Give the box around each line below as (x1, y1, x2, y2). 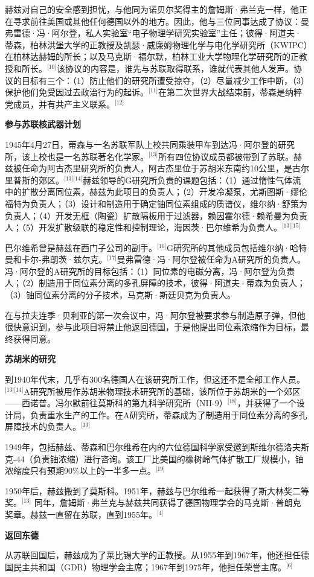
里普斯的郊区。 (5, 173, 64, 186)
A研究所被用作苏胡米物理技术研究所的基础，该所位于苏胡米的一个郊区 (24, 384, 301, 397)
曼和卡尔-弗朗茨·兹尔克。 (5, 253, 107, 266)
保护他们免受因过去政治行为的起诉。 (5, 86, 149, 98)
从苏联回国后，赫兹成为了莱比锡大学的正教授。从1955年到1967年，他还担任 (5, 549, 301, 561)
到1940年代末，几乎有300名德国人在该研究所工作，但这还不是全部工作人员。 (5, 373, 305, 386)
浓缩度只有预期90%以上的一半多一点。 (5, 464, 156, 477)
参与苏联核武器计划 (5, 118, 81, 130)
